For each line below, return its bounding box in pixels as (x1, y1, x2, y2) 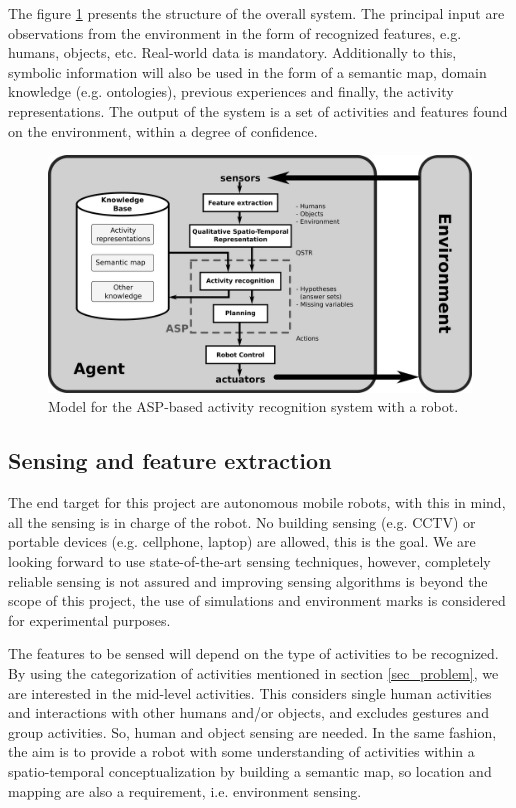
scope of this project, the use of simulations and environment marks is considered (8, 590, 506, 611)
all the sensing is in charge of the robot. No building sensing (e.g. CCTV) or (8, 511, 476, 532)
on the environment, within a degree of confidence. (8, 120, 318, 141)
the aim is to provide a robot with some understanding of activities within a (8, 741, 475, 762)
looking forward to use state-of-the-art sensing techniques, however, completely (8, 551, 491, 571)
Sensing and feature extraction (8, 445, 332, 476)
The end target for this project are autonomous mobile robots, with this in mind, (8, 492, 506, 513)
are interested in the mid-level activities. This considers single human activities (8, 682, 492, 703)
